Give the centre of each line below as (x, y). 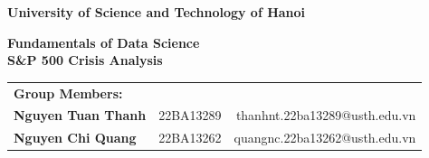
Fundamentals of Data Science (104, 42)
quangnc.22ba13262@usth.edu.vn (325, 138)
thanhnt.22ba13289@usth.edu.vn (326, 115)
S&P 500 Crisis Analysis (85, 60)
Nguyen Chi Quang (75, 138)
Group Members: (68, 93)
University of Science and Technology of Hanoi (157, 12)
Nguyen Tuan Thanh (80, 115)
